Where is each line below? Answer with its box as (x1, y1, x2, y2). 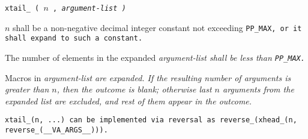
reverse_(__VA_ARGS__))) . (5, 126, 108, 135)
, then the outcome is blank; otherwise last (56, 83, 212, 95)
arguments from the (223, 83, 294, 95)
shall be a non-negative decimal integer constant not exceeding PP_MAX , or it (13, 21, 302, 33)
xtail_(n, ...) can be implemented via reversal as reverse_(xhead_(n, (5, 116, 297, 125)
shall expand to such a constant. (5, 34, 143, 43)
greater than (5, 83, 49, 95)
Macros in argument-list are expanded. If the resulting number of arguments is (5, 71, 291, 84)
